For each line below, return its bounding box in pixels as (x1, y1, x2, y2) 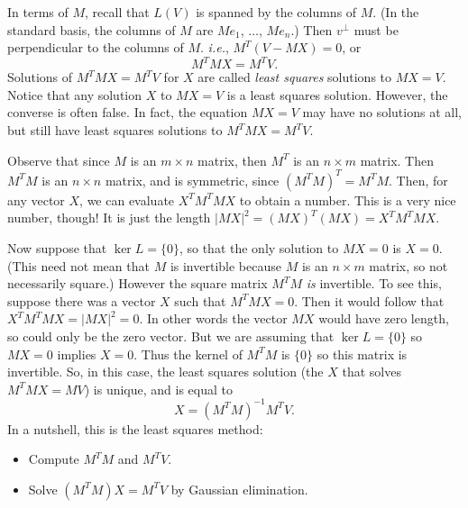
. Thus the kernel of (133, 344, 243, 363)
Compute (28, 449, 79, 468)
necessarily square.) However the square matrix (7, 274, 268, 293)
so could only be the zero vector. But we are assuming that (7, 326, 335, 345)
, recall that (85, 3, 150, 21)
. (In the (372, 3, 419, 21)
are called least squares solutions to (197, 68, 392, 86)
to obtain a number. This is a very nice (239, 190, 456, 209)
